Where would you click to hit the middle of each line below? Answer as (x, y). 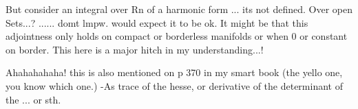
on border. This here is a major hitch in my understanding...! (135, 49)
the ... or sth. (33, 99)
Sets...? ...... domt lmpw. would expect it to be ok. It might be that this (157, 22)
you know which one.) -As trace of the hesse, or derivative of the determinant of (174, 85)
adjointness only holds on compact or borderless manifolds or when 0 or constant (177, 36)
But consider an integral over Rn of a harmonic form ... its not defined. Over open (179, 9)
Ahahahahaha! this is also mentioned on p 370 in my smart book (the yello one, (174, 72)
